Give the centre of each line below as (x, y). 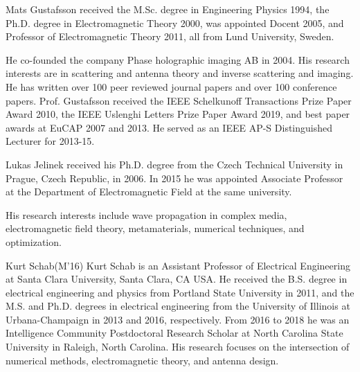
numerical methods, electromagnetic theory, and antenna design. (142, 360)
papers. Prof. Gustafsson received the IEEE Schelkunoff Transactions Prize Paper (179, 100)
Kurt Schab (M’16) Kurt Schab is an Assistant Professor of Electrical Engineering (178, 265)
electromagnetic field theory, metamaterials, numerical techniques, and (155, 228)
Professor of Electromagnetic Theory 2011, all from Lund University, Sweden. (170, 36)
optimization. (34, 241)
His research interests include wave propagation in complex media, (146, 214)
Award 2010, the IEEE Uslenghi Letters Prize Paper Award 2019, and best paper (178, 114)
